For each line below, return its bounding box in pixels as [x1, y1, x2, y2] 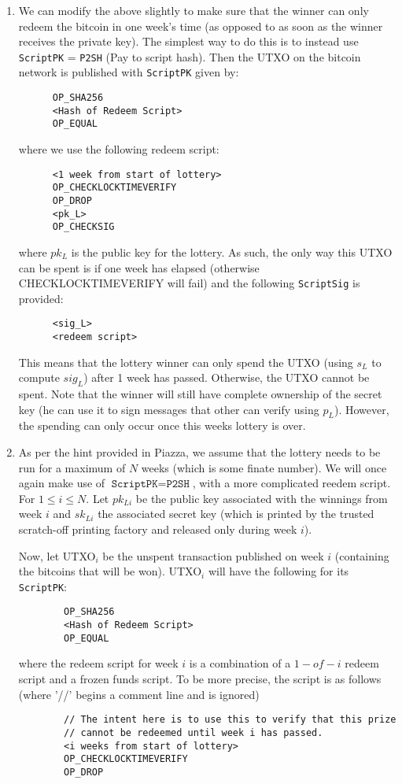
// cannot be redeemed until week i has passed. [64, 727, 323, 738]
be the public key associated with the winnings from [135, 490, 388, 506]
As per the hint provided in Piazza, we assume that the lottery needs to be [18, 444, 381, 460]
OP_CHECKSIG [52, 221, 115, 233]
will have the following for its [208, 563, 349, 579]
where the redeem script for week [18, 655, 179, 671]
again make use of [18, 475, 105, 491]
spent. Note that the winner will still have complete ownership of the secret [18, 386, 382, 402]
